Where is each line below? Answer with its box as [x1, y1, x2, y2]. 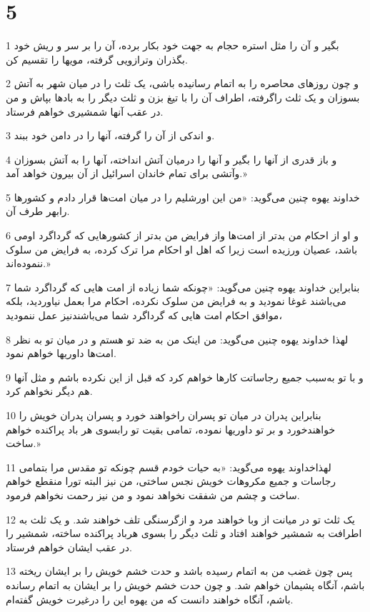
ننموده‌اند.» [6, 256, 51, 271]
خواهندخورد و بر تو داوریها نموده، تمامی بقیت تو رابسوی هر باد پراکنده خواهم [6, 421, 336, 436]
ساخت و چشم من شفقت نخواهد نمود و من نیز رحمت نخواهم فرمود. [6, 487, 300, 502]
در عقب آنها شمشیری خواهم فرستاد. [6, 104, 164, 119]
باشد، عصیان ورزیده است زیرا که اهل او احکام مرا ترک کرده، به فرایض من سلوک [6, 241, 358, 256]
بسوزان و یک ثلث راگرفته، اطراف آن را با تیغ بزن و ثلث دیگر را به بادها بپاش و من [6, 89, 360, 104]
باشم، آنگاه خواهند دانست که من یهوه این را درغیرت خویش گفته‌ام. [6, 591, 294, 606]
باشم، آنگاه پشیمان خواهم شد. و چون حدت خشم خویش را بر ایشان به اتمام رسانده [6, 577, 365, 592]
